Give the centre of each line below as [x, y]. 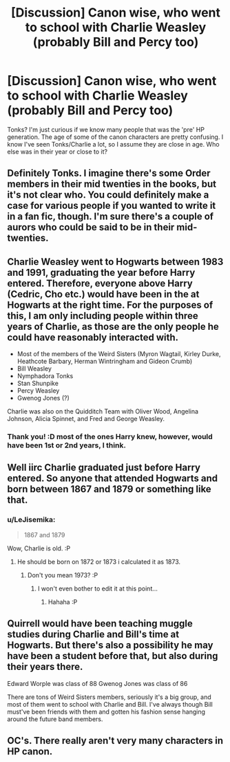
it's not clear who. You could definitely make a [108, 195]
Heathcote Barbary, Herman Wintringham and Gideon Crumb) [105, 362]
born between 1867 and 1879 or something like [109, 489]
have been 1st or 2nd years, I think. [66, 445]
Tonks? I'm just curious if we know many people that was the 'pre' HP [106, 129]
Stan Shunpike [38, 383]
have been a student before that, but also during [113, 656]
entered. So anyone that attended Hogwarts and [113, 478]
